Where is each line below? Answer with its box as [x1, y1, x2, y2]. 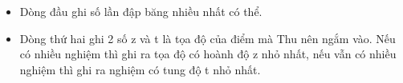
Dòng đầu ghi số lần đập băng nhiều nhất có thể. [19, 3, 263, 19]
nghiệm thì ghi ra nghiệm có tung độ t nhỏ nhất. [19, 61, 261, 77]
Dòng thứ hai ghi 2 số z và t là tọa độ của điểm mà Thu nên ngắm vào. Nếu [19, 30, 396, 46]
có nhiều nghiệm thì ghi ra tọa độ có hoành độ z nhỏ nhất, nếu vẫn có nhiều [19, 45, 397, 62]
